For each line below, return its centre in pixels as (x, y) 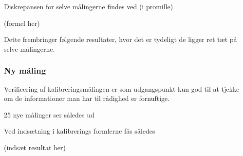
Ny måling (25, 70)
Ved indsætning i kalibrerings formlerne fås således (80, 131)
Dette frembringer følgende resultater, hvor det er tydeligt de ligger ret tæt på (121, 39)
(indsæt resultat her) (35, 147)
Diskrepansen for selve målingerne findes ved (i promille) (89, 6)
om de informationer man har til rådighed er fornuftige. (87, 98)
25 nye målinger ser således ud (49, 114)
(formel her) (22, 23)
